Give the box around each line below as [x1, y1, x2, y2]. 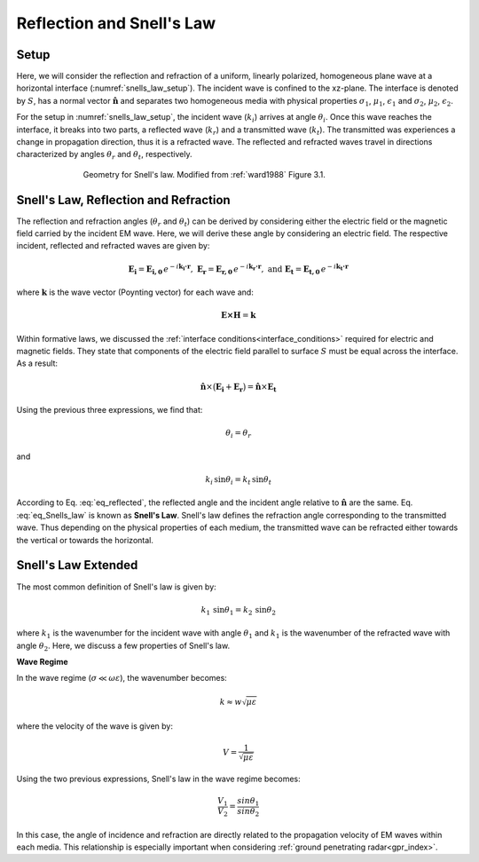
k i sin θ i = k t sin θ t [205, 474, 272, 486]
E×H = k [220, 311, 256, 320]
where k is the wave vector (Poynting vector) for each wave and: [16, 287, 255, 297]
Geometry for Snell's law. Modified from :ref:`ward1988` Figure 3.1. [82, 169, 326, 179]
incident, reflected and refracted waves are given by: [16, 241, 210, 251]
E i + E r [216, 382, 243, 394]
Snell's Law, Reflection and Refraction [16, 192, 231, 208]
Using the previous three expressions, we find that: [16, 405, 203, 415]
